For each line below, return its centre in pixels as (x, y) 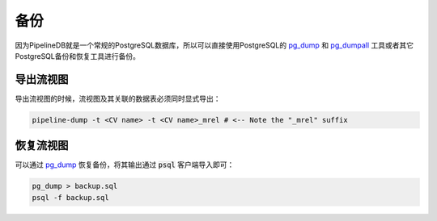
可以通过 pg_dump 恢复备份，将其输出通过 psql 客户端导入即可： (125, 165)
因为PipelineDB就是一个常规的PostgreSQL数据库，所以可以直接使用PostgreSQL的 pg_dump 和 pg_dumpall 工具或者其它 (214, 45)
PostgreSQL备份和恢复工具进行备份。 (78, 56)
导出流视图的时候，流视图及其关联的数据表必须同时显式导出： (118, 98)
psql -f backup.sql (70, 197)
